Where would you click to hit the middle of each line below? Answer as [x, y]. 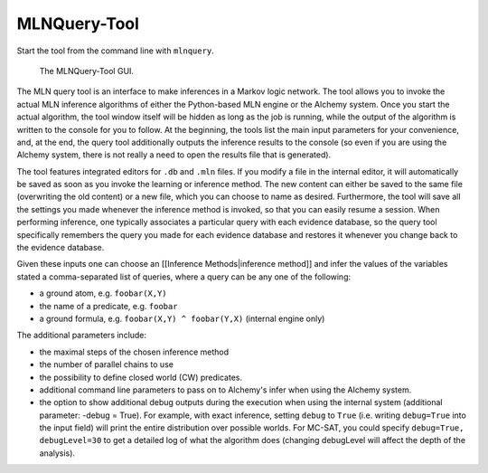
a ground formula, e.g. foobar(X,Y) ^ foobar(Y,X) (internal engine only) [182, 318]
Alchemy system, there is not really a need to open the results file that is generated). [174, 155]
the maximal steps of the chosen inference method [134, 352]
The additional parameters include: [82, 336]
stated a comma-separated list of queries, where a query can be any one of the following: [184, 277]
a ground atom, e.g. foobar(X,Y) [103, 293]
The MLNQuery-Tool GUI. [87, 71]
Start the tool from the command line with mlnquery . [115, 51]
